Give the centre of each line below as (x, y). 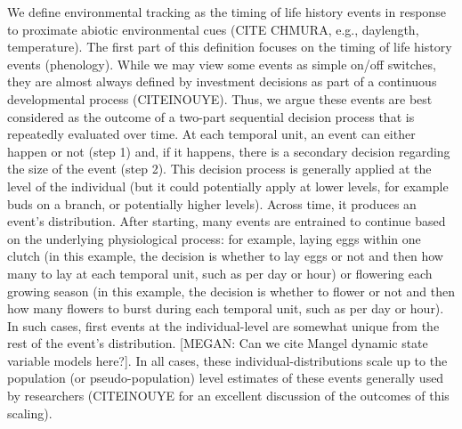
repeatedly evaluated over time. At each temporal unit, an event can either (211, 134)
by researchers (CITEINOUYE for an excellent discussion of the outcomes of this (228, 396)
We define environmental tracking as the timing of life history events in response (227, 12)
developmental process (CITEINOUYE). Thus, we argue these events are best (220, 98)
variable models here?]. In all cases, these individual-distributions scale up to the (227, 360)
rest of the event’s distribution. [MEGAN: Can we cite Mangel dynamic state (218, 343)
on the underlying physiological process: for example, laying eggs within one (214, 238)
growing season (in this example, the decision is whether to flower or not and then (231, 291)
